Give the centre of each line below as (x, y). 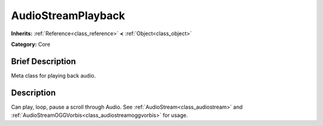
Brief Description (43, 61)
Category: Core (31, 44)
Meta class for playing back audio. (53, 75)
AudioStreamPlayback (68, 16)
